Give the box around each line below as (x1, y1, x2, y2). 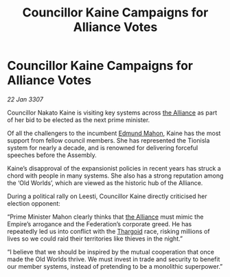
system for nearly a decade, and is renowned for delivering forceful (7, 143, 198, 152)
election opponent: (7, 199, 60, 207)
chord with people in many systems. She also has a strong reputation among (7, 171, 224, 180)
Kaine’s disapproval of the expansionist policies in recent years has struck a (7, 164, 221, 172)
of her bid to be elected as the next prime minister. (7, 115, 150, 124)
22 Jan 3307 (7, 95, 43, 104)
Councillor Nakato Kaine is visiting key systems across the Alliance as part (7, 108, 218, 117)
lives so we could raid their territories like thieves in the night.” (7, 234, 183, 243)
